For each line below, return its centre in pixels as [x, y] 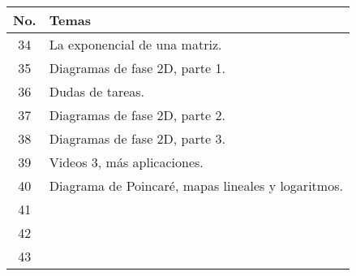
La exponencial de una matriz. [135, 44]
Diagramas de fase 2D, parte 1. [137, 68]
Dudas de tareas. [97, 91]
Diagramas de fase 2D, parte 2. [137, 115]
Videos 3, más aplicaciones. [126, 162]
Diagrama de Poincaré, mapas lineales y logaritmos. [196, 185]
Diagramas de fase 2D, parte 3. [137, 138]
